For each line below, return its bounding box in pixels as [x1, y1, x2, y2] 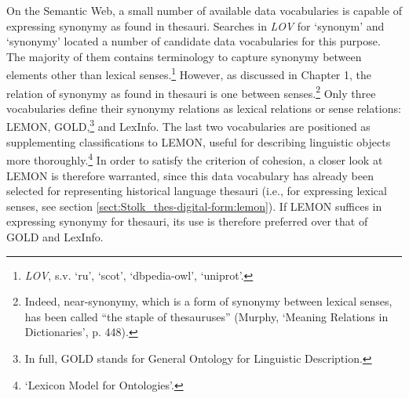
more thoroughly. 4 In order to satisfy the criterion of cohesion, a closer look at [6, 150, 383, 168]
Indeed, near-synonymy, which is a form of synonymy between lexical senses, [24, 293, 393, 309]
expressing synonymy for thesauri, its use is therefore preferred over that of [6, 213, 368, 230]
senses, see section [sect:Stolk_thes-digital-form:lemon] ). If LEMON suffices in [6, 197, 382, 214]
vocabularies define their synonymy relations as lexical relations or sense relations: [6, 99, 401, 116]
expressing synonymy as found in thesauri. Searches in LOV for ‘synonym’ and [6, 17, 385, 34]
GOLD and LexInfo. [6, 228, 104, 244]
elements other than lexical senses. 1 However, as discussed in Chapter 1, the [6, 64, 372, 83]
